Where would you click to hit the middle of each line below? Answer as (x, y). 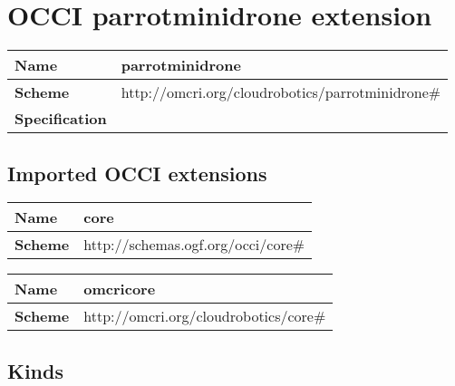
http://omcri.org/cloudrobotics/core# (205, 316)
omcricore (120, 289)
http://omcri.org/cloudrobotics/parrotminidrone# (281, 92)
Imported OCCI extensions (137, 173)
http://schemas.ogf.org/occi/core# (194, 245)
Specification (61, 119)
